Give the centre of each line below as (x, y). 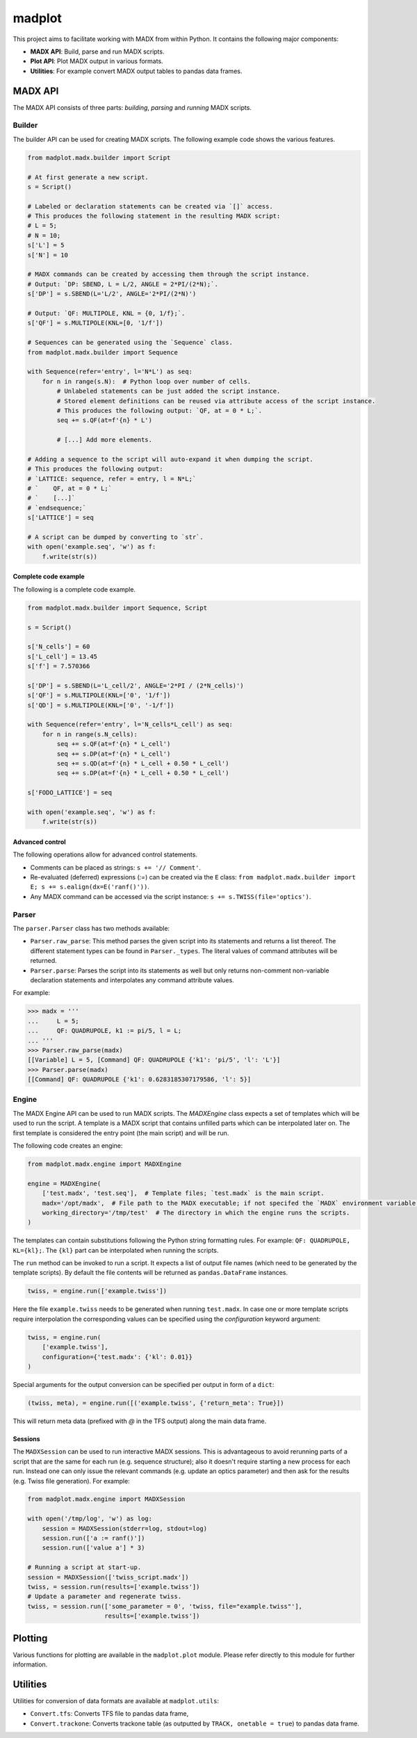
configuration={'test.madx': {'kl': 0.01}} (117, 1357)
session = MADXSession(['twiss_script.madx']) (108, 1577)
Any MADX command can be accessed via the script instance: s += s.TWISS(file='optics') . (171, 896)
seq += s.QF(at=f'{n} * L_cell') (114, 744)
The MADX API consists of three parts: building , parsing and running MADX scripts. (132, 107)
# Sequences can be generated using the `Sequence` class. (130, 343)
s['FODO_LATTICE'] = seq (70, 793)
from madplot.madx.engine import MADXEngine (105, 1164)
